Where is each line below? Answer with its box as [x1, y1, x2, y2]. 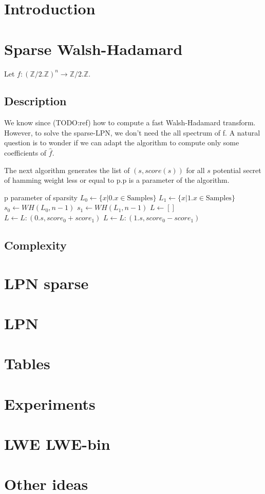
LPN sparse [4, 272, 89, 293]
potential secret [213, 164, 261, 175]
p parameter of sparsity [4, 192, 78, 202]
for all [186, 164, 205, 175]
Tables [4, 353, 50, 374]
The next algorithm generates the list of [4, 164, 130, 175]
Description [4, 93, 67, 109]
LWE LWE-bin [4, 433, 110, 454]
